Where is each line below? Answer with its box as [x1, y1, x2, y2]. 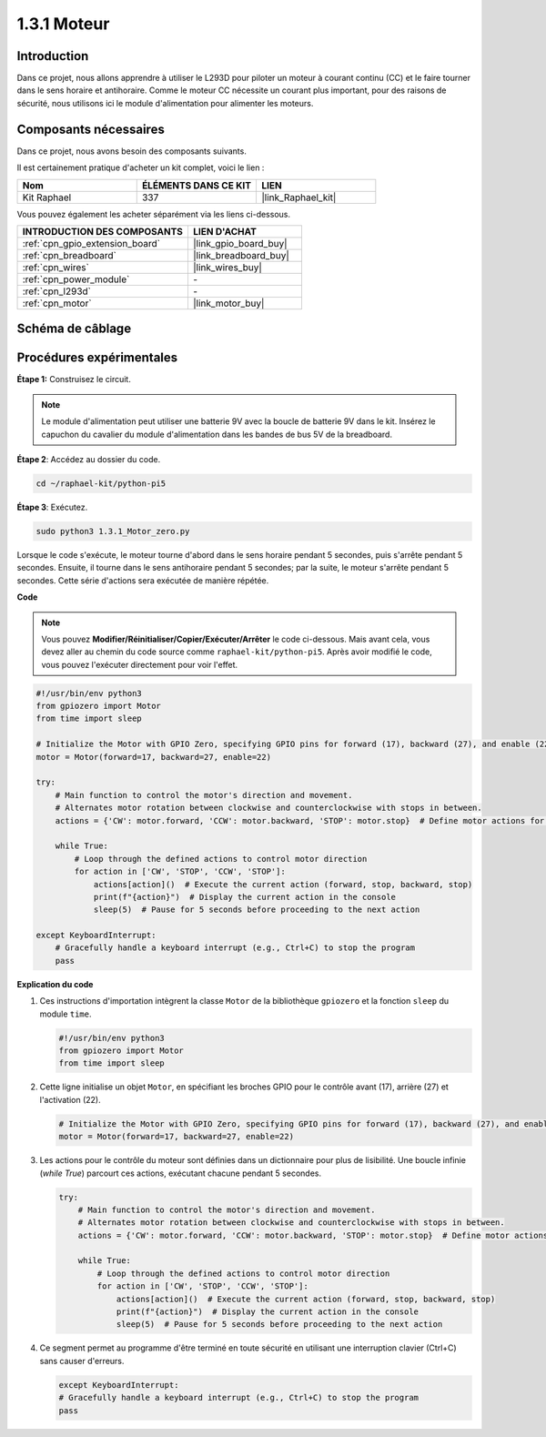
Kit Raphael [22, 191, 72, 204]
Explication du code [16, 978, 94, 989]
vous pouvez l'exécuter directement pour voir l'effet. [41, 659, 238, 670]
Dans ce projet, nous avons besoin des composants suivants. [16, 146, 248, 157]
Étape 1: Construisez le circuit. [16, 374, 131, 385]
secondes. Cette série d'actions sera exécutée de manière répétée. [16, 574, 269, 586]
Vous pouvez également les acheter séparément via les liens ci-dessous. [16, 208, 291, 219]
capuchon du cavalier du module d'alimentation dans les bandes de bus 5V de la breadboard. [41, 429, 393, 440]
